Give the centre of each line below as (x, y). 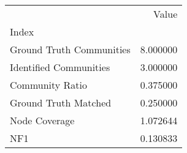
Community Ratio (49, 85)
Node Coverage (42, 120)
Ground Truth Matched (61, 103)
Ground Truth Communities (70, 49)
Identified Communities (60, 67)
